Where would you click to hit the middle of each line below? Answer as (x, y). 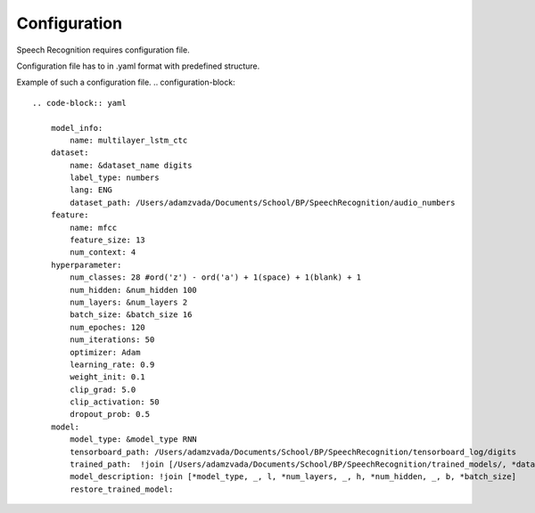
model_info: (77, 128)
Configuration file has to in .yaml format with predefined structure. (138, 66)
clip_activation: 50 (115, 402)
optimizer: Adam (105, 352)
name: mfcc (94, 228)
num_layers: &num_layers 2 (129, 302)
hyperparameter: (86, 265)
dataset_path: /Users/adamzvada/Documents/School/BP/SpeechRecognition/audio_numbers (263, 202)
